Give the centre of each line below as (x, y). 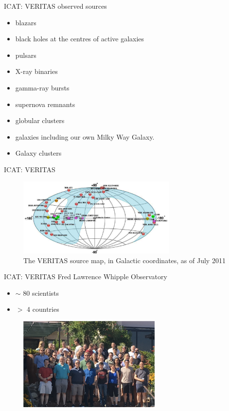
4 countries (43, 309)
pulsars (26, 55)
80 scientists (41, 293)
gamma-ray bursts (42, 87)
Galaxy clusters (38, 153)
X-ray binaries (36, 71)
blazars (26, 22)
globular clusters (40, 120)
